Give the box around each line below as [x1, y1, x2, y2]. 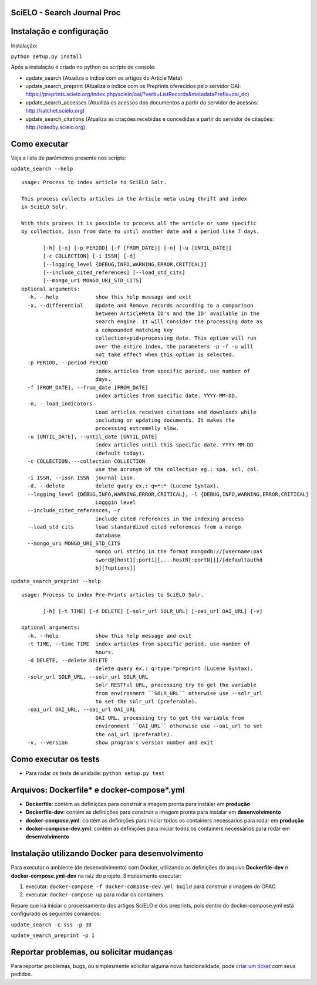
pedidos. [11, 971, 32, 978]
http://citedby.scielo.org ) [25, 124, 86, 131]
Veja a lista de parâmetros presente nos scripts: [11, 154, 126, 161]
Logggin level [95, 499, 136, 506]
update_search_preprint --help [11, 578, 101, 585]
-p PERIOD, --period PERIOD [27, 360, 109, 366]
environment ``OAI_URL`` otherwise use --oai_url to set [95, 723, 263, 730]
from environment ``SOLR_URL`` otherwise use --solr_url [95, 690, 263, 696]
